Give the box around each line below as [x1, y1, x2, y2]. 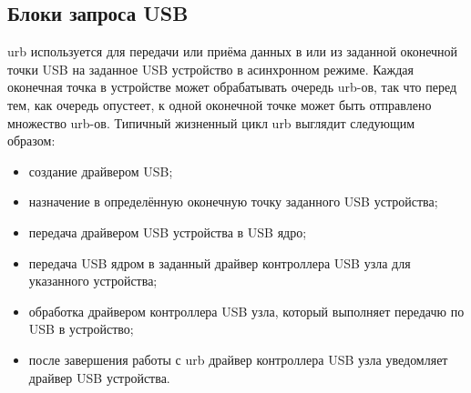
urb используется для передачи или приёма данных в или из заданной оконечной [7, 42, 458, 61]
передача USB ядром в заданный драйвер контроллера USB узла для [28, 253, 411, 272]
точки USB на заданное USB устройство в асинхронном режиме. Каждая [7, 59, 415, 78]
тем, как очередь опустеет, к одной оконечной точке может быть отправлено [7, 95, 432, 114]
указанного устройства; [28, 271, 158, 290]
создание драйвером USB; [28, 161, 173, 180]
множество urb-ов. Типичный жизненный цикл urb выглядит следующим [7, 113, 415, 132]
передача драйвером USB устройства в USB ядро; [28, 222, 307, 241]
